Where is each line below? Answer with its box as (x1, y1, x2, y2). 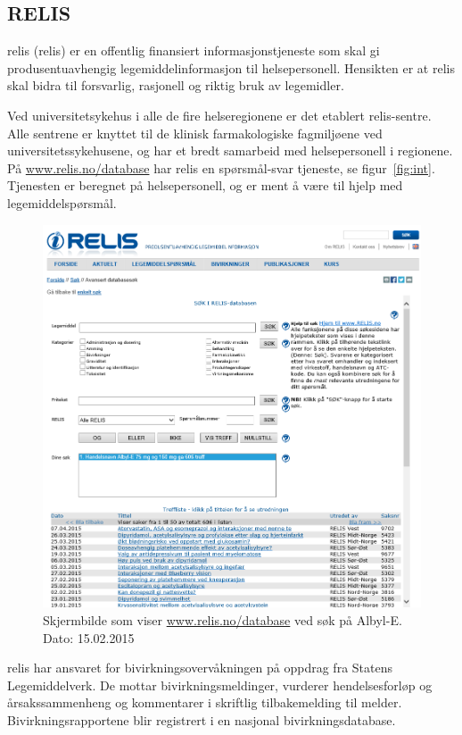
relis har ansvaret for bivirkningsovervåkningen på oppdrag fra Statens (7, 658, 392, 677)
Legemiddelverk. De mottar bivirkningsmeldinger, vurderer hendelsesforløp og (7, 675, 433, 694)
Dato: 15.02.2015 (43, 628, 135, 647)
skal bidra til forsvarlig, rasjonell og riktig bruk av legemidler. (7, 76, 344, 95)
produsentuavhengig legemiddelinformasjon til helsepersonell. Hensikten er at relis (7, 58, 455, 77)
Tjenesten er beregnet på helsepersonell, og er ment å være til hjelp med (7, 176, 403, 195)
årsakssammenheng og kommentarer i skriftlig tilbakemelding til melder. (7, 693, 402, 712)
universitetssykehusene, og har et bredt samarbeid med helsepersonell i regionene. (7, 141, 453, 160)
